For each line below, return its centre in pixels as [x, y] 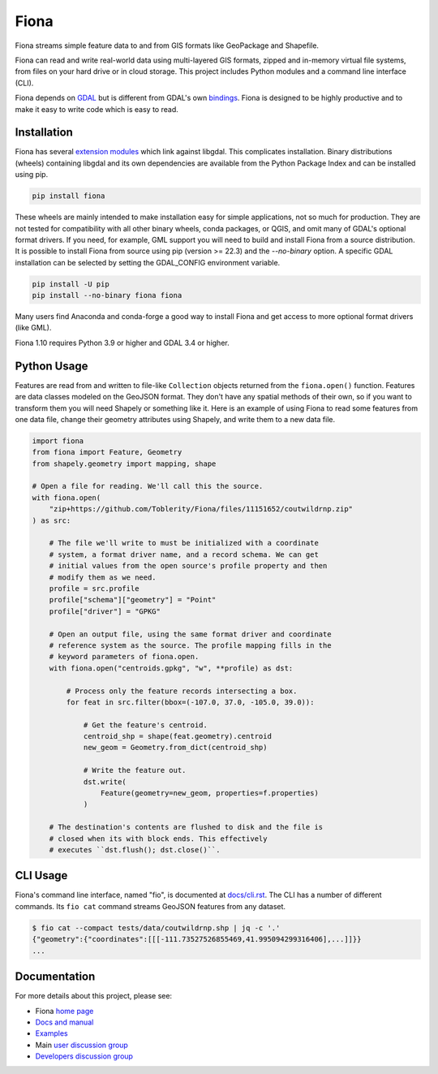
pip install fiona [69, 196]
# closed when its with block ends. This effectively [158, 839]
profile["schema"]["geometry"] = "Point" [133, 600]
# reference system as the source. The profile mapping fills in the [190, 645]
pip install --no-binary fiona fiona [107, 295]
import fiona [58, 441]
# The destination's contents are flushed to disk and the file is [186, 827]
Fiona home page [64, 1011]
